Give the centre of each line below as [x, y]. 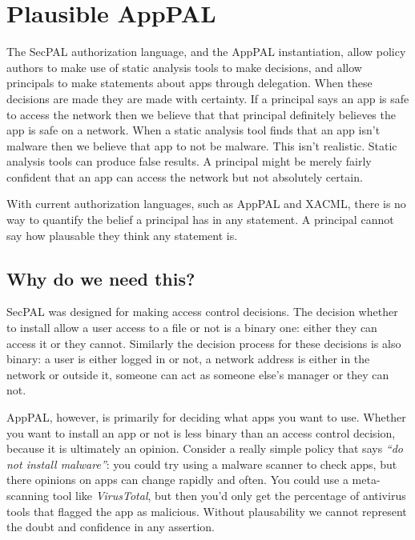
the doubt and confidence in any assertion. [111, 527]
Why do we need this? [101, 278]
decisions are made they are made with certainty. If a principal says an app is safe [208, 98]
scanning [28, 495]
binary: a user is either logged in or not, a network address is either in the [188, 359]
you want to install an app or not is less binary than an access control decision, [201, 432]
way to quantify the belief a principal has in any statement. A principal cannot [200, 220]
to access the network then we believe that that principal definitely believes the [201, 114]
